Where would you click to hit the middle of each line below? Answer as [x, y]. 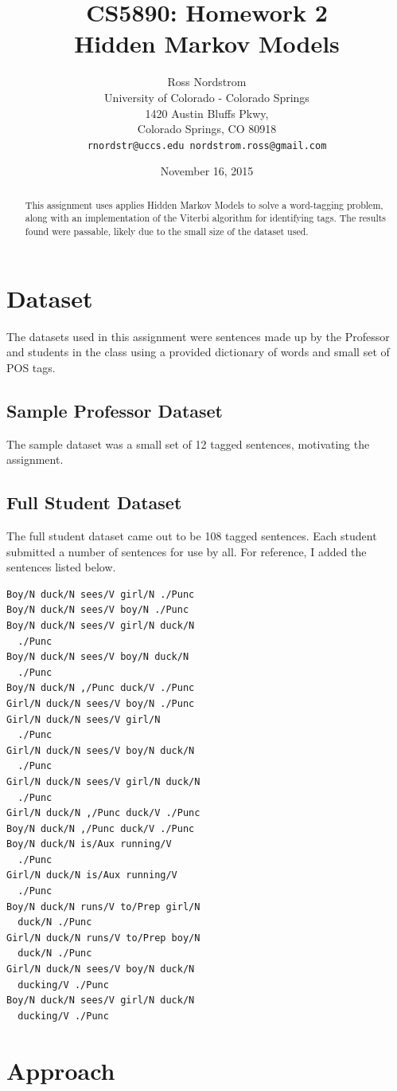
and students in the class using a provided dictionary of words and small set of [198, 352]
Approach [61, 1070]
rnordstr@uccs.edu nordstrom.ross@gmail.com [207, 145]
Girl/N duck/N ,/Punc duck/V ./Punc [103, 813]
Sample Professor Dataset [115, 410]
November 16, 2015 [207, 171]
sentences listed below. [61, 567]
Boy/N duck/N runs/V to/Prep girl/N [103, 907]
